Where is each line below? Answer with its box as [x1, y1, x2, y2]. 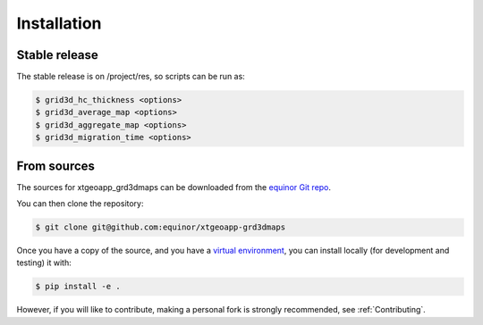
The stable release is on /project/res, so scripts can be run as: [16, 71, 245, 82]
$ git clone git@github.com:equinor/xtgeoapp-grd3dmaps [35, 222, 286, 232]
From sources [16, 158, 96, 173]
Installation [16, 13, 102, 33]
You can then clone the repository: [16, 198, 144, 209]
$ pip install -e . [35, 281, 121, 292]
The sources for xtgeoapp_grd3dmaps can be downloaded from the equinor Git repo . [16, 181, 331, 192]
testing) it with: [16, 257, 72, 268]
